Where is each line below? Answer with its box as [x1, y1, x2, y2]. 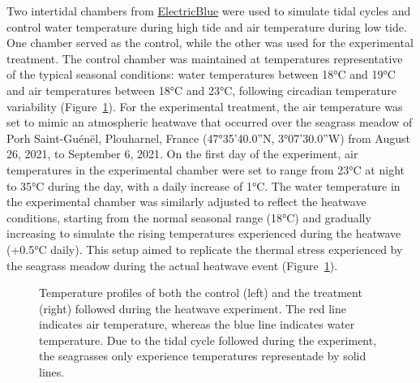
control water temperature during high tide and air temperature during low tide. [6, 18, 407, 35]
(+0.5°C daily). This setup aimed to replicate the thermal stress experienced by [6, 240, 403, 257]
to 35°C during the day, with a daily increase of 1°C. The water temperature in [6, 177, 401, 194]
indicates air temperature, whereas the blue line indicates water [39, 316, 355, 333]
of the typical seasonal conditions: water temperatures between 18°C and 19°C [6, 66, 396, 83]
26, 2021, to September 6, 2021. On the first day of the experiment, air [6, 145, 358, 162]
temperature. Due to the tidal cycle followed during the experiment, [39, 331, 377, 348]
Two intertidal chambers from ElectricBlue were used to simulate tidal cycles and [6, 2, 411, 19]
